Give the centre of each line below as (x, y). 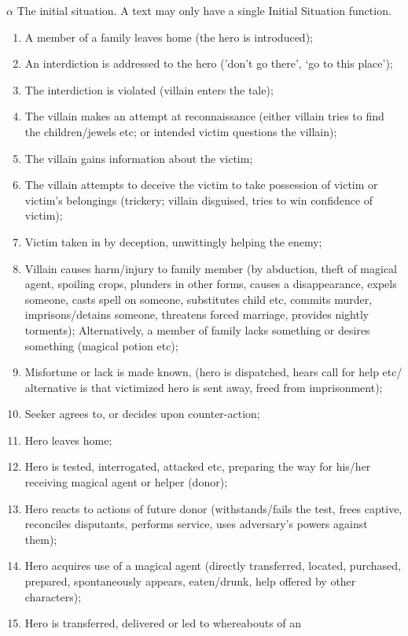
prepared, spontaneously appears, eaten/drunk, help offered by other (190, 581)
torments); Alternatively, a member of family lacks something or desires (197, 329)
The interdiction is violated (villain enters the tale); (149, 89)
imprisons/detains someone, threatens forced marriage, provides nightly (197, 314)
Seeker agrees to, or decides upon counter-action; (142, 414)
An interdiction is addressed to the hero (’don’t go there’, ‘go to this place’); (209, 63)
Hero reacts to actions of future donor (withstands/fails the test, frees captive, (213, 508)
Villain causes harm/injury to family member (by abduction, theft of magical (211, 268)
